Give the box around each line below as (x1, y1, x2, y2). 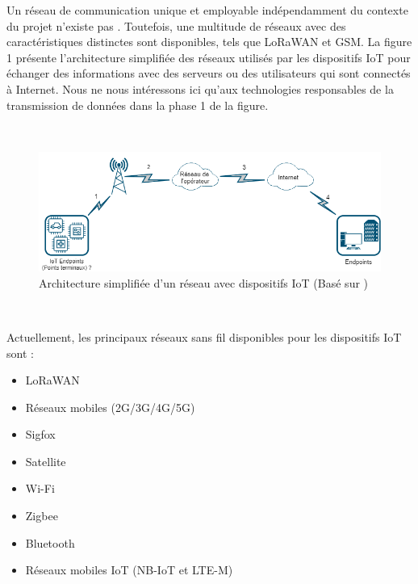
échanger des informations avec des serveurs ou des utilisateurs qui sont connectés (6, 65, 411, 82)
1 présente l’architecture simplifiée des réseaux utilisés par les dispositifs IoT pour (6, 48, 411, 65)
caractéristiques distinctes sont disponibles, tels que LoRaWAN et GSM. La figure (6, 33, 412, 50)
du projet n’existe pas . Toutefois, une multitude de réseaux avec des (6, 17, 346, 34)
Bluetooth (25, 534, 75, 551)
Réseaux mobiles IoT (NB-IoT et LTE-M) (25, 561, 233, 578)
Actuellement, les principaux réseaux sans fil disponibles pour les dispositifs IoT (6, 328, 402, 345)
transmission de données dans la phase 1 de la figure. (6, 96, 269, 113)
